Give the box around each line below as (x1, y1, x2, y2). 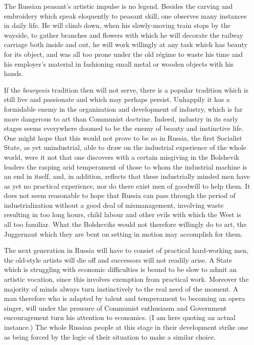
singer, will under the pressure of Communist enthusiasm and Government (4, 302, 227, 313)
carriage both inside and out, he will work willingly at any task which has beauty (4, 39, 248, 49)
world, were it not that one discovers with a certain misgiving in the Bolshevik (4, 151, 239, 162)
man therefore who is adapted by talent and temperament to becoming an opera (4, 293, 245, 303)
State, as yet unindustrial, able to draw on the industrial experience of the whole (4, 142, 247, 152)
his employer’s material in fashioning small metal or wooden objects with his (4, 58, 234, 69)
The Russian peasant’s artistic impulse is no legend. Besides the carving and (4, 1, 233, 11)
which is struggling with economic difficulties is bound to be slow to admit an (4, 264, 237, 274)
